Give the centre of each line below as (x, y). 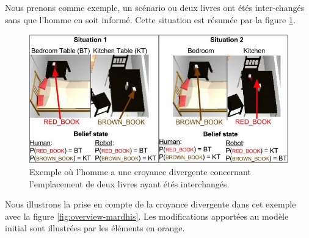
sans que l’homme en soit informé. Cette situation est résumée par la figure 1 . (150, 19)
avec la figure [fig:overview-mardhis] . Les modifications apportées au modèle (147, 216)
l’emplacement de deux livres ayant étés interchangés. (129, 183)
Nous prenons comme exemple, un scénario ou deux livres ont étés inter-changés (155, 7)
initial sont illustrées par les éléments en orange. (95, 228)
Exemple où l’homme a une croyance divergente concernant (140, 171)
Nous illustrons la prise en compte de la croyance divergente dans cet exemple (151, 204)
